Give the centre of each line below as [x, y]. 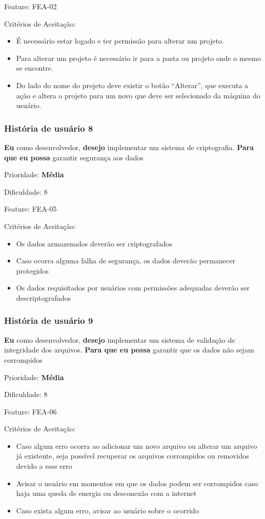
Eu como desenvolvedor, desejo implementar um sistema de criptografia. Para [129, 147]
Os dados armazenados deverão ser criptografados [94, 243]
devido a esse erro [44, 466]
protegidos [32, 270]
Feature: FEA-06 [30, 411]
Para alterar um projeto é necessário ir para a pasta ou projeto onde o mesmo [138, 58]
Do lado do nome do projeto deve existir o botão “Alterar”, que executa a [132, 85]
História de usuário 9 [49, 320]
